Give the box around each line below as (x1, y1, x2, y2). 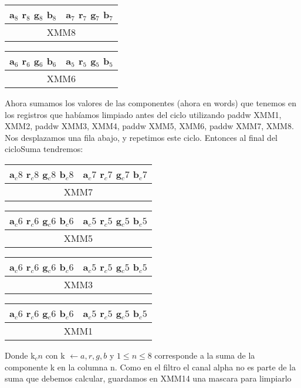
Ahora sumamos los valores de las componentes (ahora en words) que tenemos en (5, 97, 296, 109)
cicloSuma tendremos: (5, 143, 83, 155)
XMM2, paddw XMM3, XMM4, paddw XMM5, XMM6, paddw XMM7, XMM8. (5, 120, 294, 132)
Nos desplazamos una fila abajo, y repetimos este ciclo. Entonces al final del (5, 131, 278, 143)
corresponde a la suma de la (154, 349, 255, 361)
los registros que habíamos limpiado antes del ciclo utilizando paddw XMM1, (5, 108, 282, 120)
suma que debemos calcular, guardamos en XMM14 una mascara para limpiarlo (5, 372, 292, 384)
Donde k (5, 349, 35, 361)
